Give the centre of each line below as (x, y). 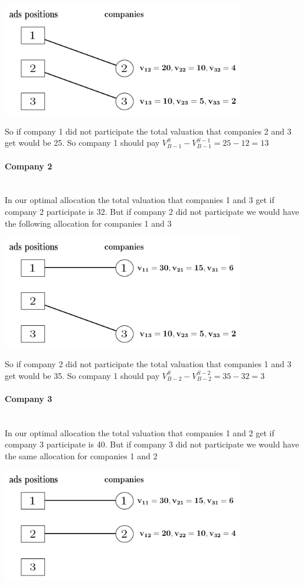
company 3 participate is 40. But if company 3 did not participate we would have (152, 444)
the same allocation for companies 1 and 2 (81, 455)
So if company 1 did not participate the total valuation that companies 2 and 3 (148, 131)
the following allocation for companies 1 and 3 (88, 223)
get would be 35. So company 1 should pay (82, 375)
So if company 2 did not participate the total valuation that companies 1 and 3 (148, 363)
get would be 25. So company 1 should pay (82, 143)
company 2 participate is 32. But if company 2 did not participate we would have (152, 211)
